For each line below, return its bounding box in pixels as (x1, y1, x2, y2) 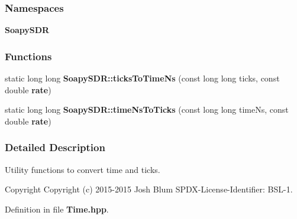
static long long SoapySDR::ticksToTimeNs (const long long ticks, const (5, 72, 280, 84)
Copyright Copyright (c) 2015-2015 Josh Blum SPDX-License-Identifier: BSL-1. (5, 183, 293, 195)
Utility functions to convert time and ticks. (5, 163, 160, 175)
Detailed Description (5, 140, 105, 155)
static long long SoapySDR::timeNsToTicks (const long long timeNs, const (5, 103, 289, 116)
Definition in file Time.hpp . (5, 202, 109, 215)
